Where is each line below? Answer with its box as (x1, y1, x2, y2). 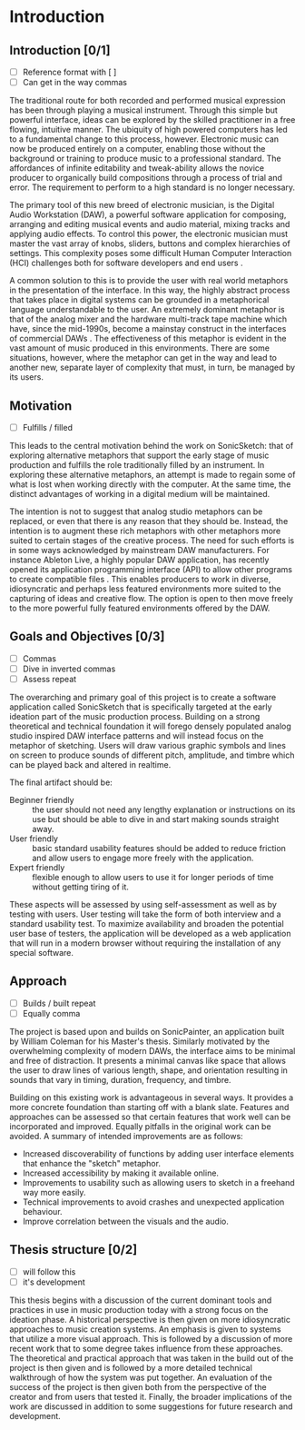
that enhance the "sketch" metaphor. (22, 1157, 162, 1168)
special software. (9, 948, 74, 958)
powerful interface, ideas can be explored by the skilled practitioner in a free (9, 114, 296, 125)
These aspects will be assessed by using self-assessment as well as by (9, 899, 277, 909)
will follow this (22, 1266, 76, 1277)
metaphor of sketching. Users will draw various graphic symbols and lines (9, 740, 286, 750)
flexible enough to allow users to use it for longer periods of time (32, 872, 274, 882)
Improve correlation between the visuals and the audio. (22, 1216, 230, 1226)
